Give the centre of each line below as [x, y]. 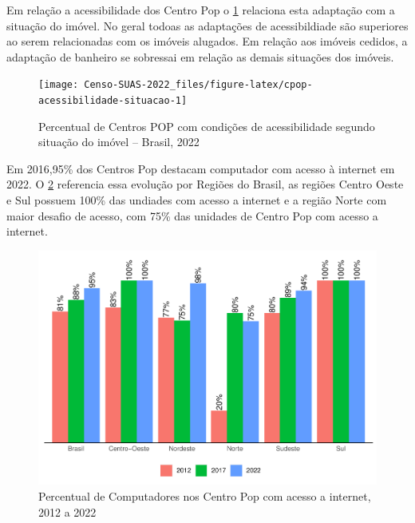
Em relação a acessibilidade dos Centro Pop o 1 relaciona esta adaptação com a [201, 10]
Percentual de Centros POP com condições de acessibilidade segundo [207, 126]
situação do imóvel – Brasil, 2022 [119, 142]
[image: [59, 85]
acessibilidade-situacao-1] [113, 101]
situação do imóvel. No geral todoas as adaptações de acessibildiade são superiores [207, 25]
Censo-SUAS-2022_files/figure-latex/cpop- [198, 85]
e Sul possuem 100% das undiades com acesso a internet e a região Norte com [197, 200]
